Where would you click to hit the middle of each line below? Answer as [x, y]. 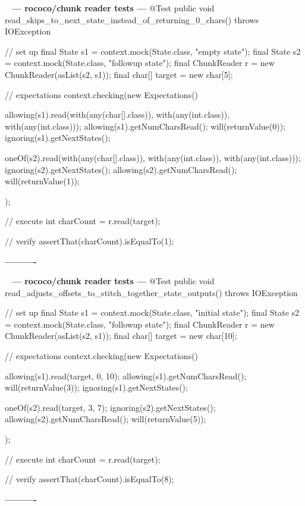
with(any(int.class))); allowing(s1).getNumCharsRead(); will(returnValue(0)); [145, 126]
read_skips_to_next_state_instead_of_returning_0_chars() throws [132, 19]
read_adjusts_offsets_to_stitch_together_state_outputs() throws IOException [151, 292]
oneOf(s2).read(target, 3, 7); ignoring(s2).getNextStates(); [110, 407]
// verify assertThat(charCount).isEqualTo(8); [89, 479]
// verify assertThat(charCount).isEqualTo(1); [89, 241]
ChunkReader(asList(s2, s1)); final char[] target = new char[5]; [119, 74]
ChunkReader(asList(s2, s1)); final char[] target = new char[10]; [121, 336]
